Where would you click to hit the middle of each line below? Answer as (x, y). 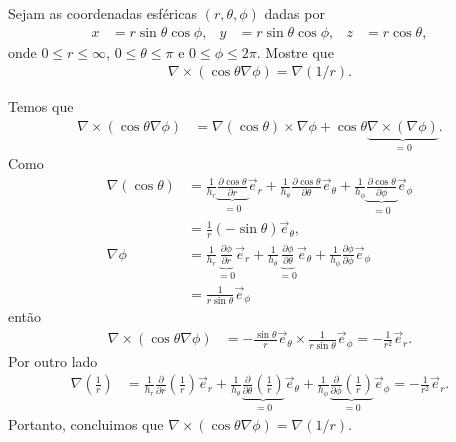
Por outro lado (53, 360)
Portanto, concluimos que (86, 424)
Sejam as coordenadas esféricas (102, 13)
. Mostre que (295, 51)
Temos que (41, 106)
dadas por (294, 13)
